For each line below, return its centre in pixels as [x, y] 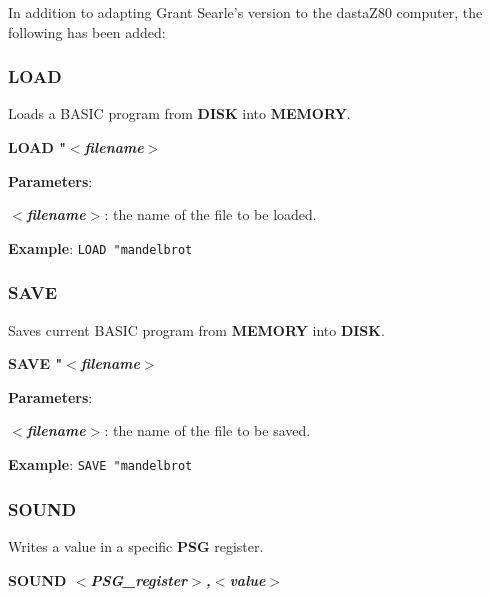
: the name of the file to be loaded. [210, 214]
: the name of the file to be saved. [207, 430]
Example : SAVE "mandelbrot [100, 464]
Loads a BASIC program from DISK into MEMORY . [179, 113]
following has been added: [87, 31]
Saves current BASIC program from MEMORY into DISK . [196, 329]
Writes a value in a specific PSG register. [136, 545]
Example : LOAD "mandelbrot [100, 247]
